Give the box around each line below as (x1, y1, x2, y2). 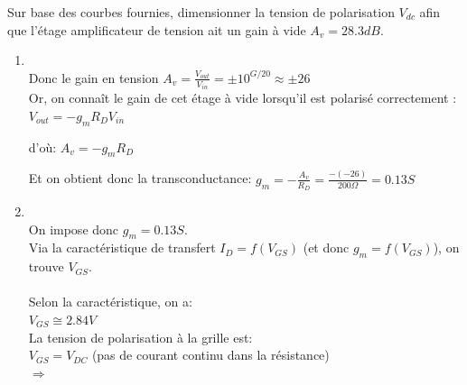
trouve (28, 257, 64, 276)
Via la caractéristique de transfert (28, 238, 216, 257)
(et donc (303, 238, 350, 257)
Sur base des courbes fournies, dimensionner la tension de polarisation (7, 3, 395, 21)
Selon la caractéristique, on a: (28, 292, 192, 311)
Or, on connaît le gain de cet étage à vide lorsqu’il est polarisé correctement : (28, 88, 457, 107)
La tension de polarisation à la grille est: (28, 327, 253, 346)
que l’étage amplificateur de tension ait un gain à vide (7, 20, 306, 39)
